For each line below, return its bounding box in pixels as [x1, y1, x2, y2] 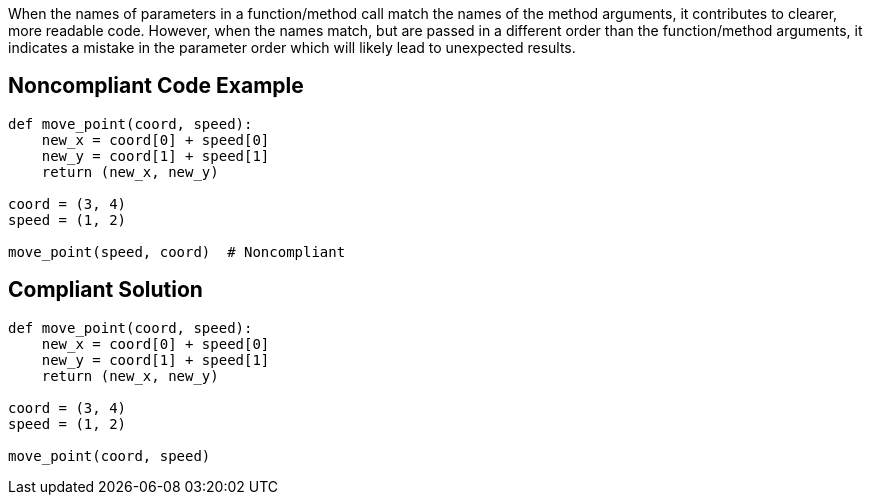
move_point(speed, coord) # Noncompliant [8, 243, 346, 260]
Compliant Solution [8, 277, 203, 303]
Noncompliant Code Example [8, 73, 304, 99]
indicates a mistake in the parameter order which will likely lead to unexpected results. [8, 39, 576, 56]
